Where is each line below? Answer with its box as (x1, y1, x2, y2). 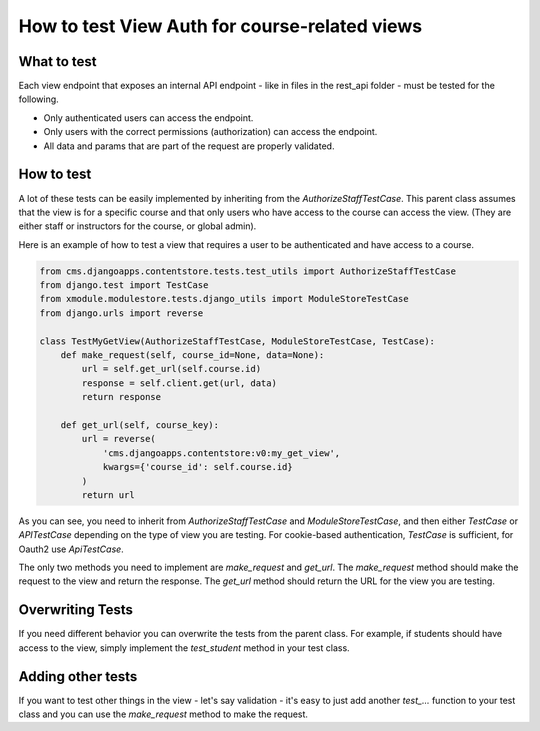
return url (81, 489, 135, 500)
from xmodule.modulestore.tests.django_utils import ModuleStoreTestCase (39, 293, 409, 305)
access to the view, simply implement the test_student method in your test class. (18, 641, 350, 654)
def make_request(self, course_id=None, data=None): (60, 350, 325, 361)
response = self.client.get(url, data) (81, 377, 277, 389)
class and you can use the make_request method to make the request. (18, 708, 309, 720)
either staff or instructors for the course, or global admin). (18, 220, 257, 232)
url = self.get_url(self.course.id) (81, 363, 262, 375)
